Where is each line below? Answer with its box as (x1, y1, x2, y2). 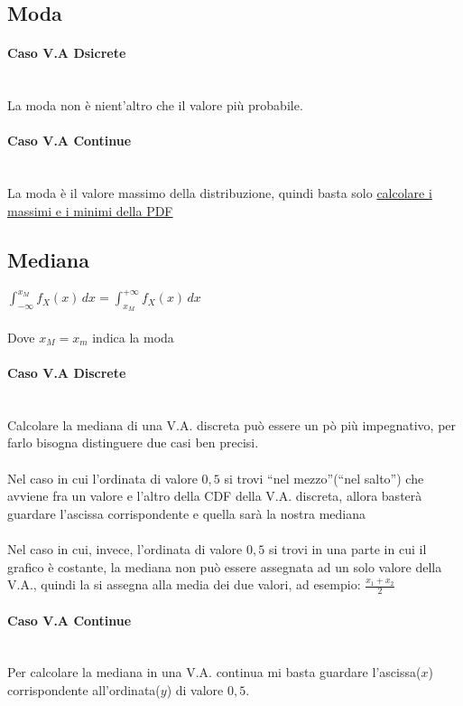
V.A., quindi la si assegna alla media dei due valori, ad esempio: (7, 575, 361, 594)
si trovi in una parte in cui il (268, 539, 427, 558)
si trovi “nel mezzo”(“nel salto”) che (224, 468, 424, 487)
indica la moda (92, 327, 174, 346)
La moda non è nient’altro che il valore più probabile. (7, 96, 303, 115)
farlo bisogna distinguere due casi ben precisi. (7, 433, 259, 452)
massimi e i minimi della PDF (7, 201, 173, 220)
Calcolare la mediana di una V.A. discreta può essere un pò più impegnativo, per (7, 415, 457, 434)
